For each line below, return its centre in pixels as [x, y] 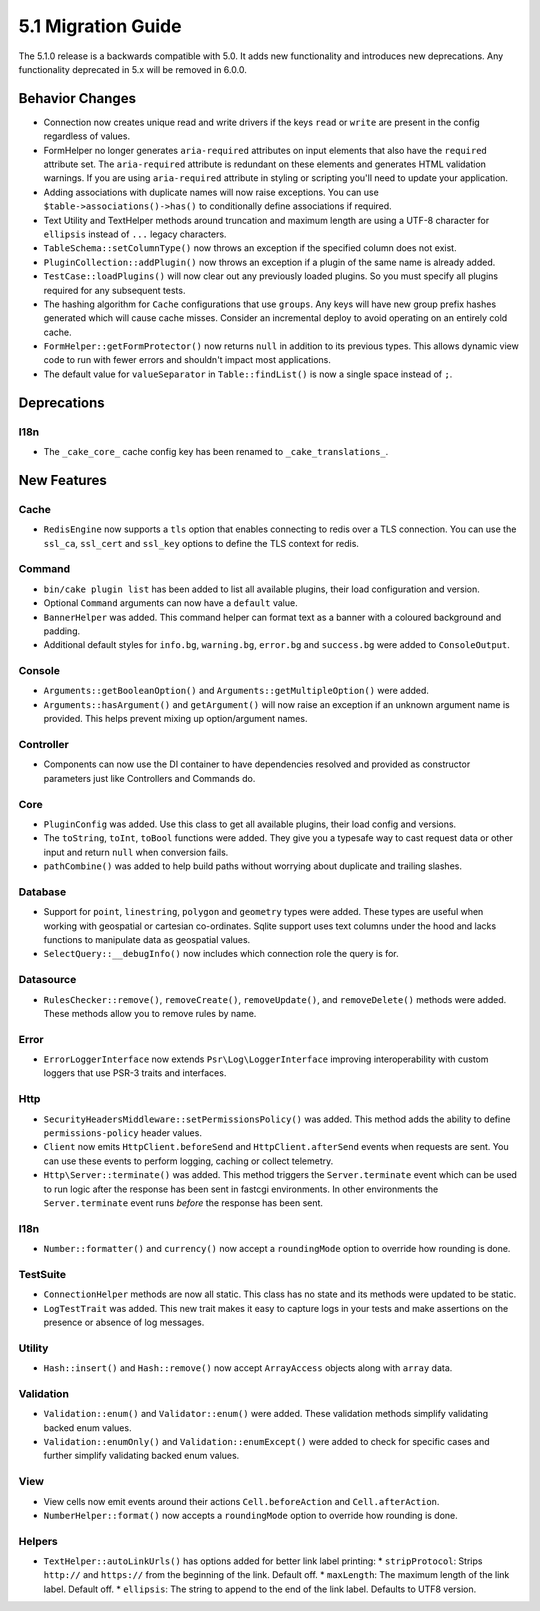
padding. [61, 631]
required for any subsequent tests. [114, 290]
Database [42, 892]
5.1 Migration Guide [100, 26]
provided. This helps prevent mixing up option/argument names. [175, 719]
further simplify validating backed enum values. [141, 1456]
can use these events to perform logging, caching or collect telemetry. [188, 1161]
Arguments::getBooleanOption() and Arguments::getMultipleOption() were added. [236, 691]
